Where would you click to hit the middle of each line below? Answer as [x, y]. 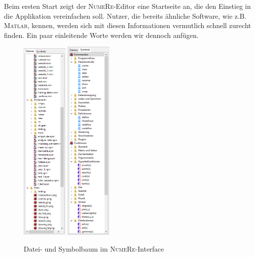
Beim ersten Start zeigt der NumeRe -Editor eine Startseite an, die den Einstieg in [127, 6]
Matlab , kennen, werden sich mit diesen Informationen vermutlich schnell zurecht [127, 25]
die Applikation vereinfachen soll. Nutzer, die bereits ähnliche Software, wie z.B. [125, 16]
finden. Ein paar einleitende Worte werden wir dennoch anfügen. [101, 35]
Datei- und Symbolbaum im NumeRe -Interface [94, 248]
